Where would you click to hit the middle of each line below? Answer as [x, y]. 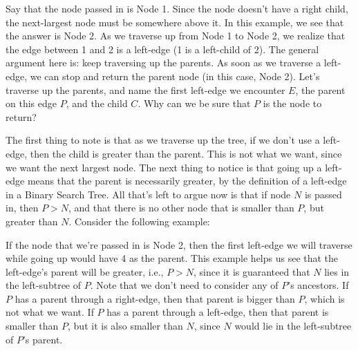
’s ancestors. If [318, 285]
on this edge [31, 103]
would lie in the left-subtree [293, 326]
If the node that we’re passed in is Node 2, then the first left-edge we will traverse [179, 244]
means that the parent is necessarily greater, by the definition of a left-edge [187, 181]
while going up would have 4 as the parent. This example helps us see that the [172, 258]
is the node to [292, 103]
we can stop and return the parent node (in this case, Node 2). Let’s [175, 76]
